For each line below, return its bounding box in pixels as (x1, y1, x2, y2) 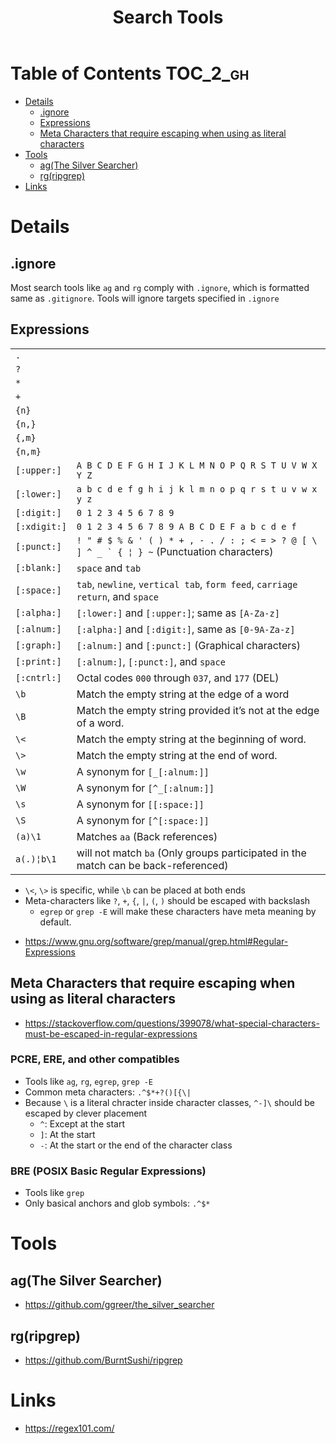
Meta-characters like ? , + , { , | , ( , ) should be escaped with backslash (24, 894, 311, 906)
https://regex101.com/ (24, 1422, 115, 1434)
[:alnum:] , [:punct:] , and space (76, 654, 226, 668)
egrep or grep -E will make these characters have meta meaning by (39, 905, 317, 917)
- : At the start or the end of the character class (39, 1139, 233, 1151)
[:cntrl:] (15, 672, 62, 683)
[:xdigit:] (15, 521, 67, 532)
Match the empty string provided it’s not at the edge (76, 703, 320, 717)
